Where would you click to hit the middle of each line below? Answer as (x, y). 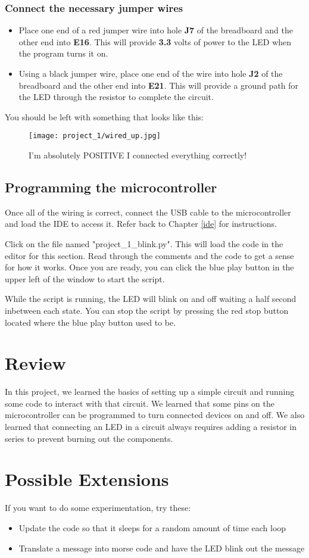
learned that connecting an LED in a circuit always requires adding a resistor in (151, 427)
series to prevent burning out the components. (89, 438)
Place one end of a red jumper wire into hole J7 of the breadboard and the (156, 30)
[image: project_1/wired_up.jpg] (95, 136)
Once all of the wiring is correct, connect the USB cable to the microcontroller (148, 212)
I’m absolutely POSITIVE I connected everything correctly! (138, 155)
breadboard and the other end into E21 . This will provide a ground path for (159, 85)
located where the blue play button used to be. (90, 322)
